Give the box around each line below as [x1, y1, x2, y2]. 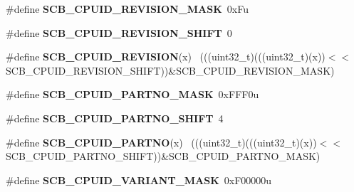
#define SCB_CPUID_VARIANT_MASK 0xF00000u [6, 172, 272, 187]
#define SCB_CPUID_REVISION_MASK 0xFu [6, 1, 249, 16]
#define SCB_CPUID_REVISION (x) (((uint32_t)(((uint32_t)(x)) [6, 49, 326, 64]
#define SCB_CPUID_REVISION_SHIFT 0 [6, 25, 232, 40]
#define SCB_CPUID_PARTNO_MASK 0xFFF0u [6, 87, 259, 102]
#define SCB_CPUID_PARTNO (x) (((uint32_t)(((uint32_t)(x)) [6, 134, 317, 149]
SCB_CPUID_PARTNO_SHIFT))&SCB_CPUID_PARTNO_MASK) [6, 149, 321, 164]
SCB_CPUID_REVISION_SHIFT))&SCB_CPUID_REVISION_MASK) [6, 63, 335, 78]
